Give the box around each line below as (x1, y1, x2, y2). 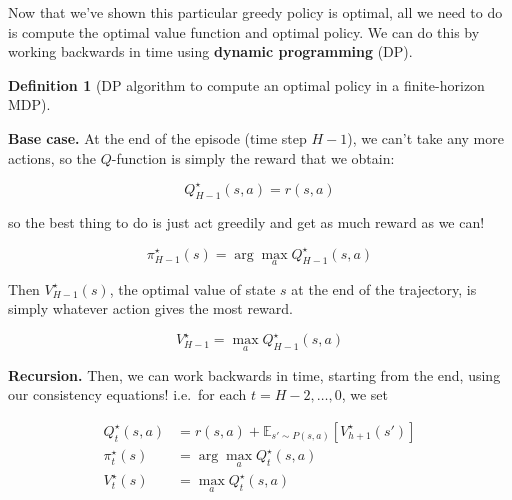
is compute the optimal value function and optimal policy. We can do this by (8, 21, 480, 42)
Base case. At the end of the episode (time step (8, 127, 307, 148)
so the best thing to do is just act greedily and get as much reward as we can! (8, 212, 485, 233)
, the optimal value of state (109, 278, 276, 299)
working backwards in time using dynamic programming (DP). (8, 41, 413, 62)
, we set (341, 384, 388, 405)
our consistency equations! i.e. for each (8, 384, 247, 405)
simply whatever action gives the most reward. (8, 298, 293, 319)
